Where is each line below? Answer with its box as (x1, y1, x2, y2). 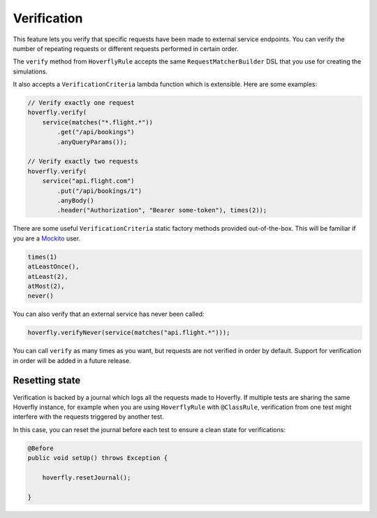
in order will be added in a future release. (13, 357, 132, 365)
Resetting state (13, 375, 81, 387)
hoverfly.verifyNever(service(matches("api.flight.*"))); (27, 329, 230, 337)
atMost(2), (27, 282, 65, 290)
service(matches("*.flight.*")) (42, 118, 154, 126)
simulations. (13, 67, 48, 75)
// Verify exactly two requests (27, 157, 139, 166)
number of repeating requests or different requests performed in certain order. (13, 44, 239, 52)
